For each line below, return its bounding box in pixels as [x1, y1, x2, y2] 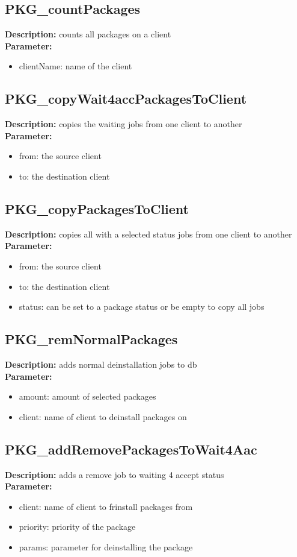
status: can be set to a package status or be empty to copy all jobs [19, 300, 265, 313]
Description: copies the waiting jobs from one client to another [5, 118, 242, 130]
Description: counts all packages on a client [5, 28, 171, 40]
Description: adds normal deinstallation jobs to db [5, 357, 197, 370]
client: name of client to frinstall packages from [19, 500, 193, 512]
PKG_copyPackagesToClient [5, 199, 189, 218]
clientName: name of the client [19, 60, 132, 72]
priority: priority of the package [19, 520, 136, 533]
